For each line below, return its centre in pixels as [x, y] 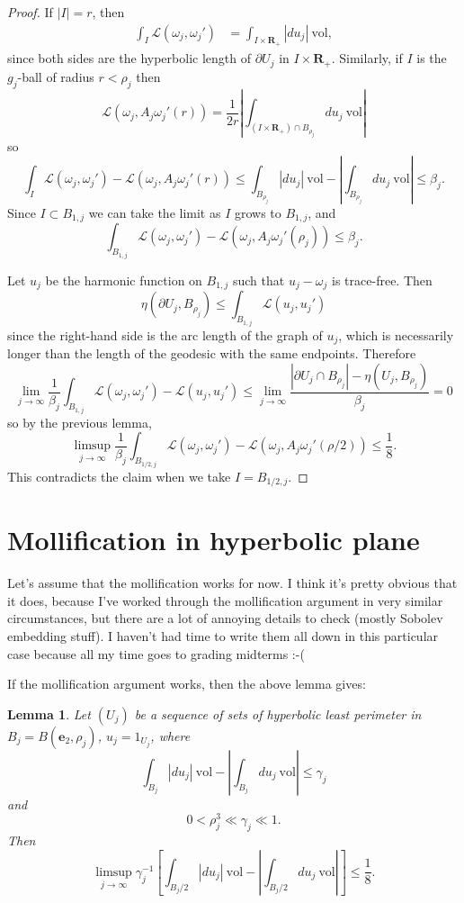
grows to [258, 212]
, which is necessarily [396, 334]
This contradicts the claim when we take [119, 476]
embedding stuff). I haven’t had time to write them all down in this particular [223, 636]
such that [259, 280]
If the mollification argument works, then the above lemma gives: [187, 684]
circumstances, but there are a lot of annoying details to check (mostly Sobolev [225, 618]
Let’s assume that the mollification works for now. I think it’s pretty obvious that [232, 583]
